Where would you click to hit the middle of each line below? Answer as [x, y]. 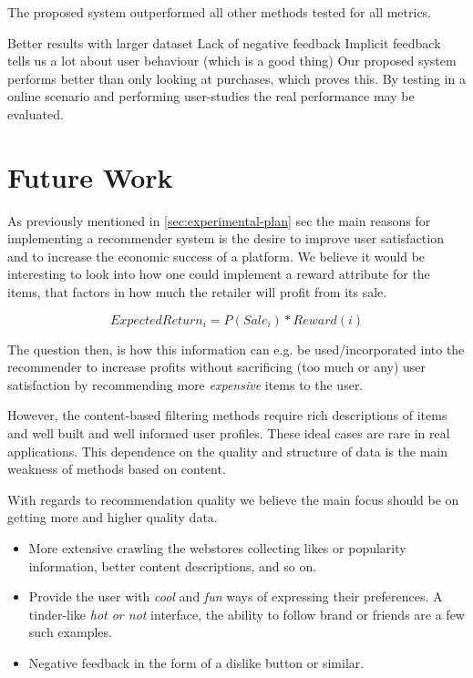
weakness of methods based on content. [117, 469]
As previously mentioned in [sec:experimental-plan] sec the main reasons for [219, 220]
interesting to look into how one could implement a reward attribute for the [219, 274]
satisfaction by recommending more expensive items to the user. [185, 384]
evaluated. [36, 113]
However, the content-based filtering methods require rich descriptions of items [227, 415]
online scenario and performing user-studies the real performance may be [211, 96]
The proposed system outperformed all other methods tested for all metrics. [220, 12]
